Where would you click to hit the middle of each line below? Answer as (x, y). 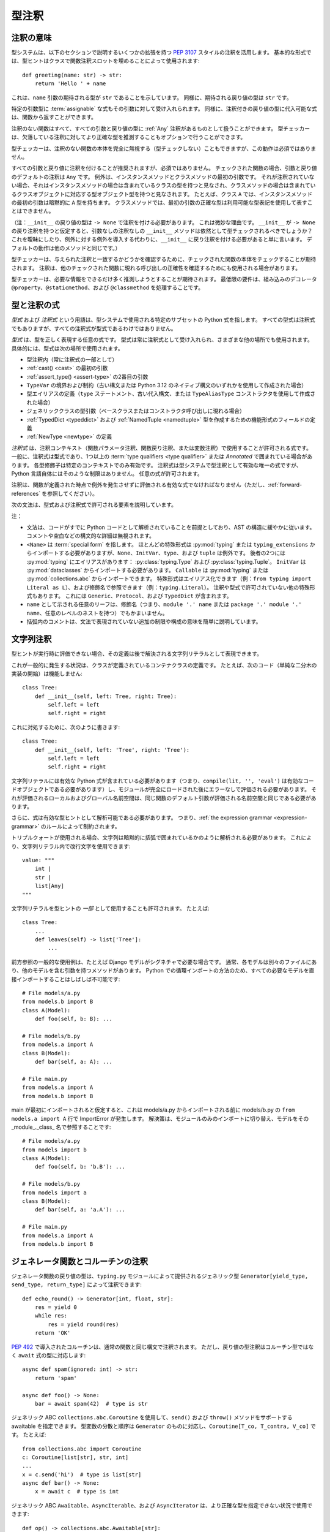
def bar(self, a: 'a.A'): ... (80, 1210)
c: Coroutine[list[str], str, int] (75, 1457)
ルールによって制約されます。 (83, 826)
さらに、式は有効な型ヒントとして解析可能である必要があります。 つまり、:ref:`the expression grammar (142, 817)
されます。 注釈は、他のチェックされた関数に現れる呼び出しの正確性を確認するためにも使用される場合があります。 (156, 268)
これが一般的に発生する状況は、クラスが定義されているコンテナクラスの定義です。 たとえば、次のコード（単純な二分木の (164, 665)
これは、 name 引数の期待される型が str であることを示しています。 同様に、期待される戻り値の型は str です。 (152, 97)
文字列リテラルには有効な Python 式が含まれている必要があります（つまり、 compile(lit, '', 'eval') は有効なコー (163, 781)
